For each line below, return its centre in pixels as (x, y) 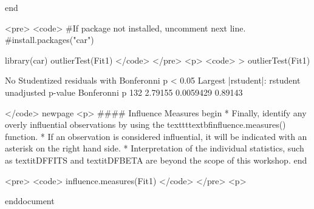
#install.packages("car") (49, 40)
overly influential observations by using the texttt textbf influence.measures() (145, 124)
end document (30, 201)
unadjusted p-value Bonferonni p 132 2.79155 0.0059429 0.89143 (124, 92)
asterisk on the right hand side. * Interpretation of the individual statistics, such (155, 148)
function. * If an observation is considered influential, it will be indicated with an (156, 136)
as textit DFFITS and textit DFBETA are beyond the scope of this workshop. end (156, 160)
